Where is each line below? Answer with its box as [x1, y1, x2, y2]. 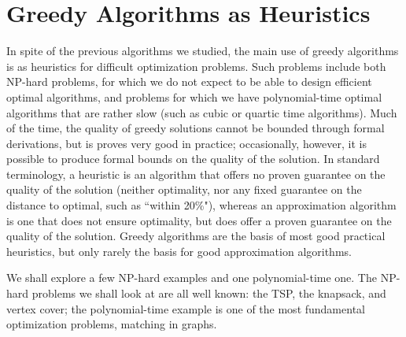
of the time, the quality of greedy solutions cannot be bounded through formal [6, 120, 385, 136]
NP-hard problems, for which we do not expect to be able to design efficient [6, 73, 372, 90]
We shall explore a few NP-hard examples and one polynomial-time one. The [6, 269, 377, 286]
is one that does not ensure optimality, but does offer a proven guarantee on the [6, 212, 392, 228]
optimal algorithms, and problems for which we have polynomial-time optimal [6, 88, 382, 105]
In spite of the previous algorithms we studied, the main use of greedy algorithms [6, 43, 399, 59]
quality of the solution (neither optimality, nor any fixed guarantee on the [6, 181, 362, 198]
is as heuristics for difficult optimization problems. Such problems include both [6, 57, 386, 74]
